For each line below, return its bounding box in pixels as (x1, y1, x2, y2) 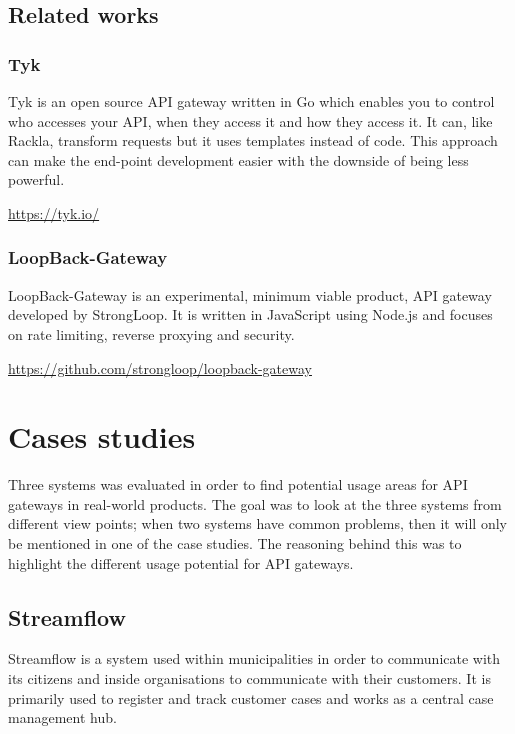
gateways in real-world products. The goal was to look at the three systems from (8, 493, 502, 514)
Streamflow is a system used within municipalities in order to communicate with (8, 648, 501, 669)
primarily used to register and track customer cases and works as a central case (8, 687, 494, 708)
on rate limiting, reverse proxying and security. (8, 323, 295, 344)
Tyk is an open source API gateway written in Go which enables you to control (8, 91, 495, 111)
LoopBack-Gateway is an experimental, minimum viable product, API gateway (8, 284, 492, 305)
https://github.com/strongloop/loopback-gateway (8, 357, 312, 378)
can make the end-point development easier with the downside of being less (8, 149, 469, 170)
